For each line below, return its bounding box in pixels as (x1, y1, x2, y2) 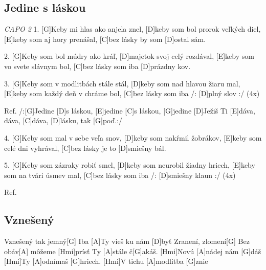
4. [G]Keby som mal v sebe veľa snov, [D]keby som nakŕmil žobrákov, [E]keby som (4, 132, 262, 143)
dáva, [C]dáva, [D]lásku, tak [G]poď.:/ (4, 115, 123, 126)
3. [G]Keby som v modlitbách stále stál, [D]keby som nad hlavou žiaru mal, (4, 78, 240, 88)
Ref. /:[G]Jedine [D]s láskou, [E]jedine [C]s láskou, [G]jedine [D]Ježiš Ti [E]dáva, (4, 105, 255, 116)
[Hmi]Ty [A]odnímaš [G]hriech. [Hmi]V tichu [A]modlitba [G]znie (4, 256, 208, 266)
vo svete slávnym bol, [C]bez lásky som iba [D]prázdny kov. (4, 60, 191, 71)
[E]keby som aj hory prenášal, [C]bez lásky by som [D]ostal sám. (4, 33, 206, 44)
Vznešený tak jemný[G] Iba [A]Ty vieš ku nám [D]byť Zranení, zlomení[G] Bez (4, 236, 250, 246)
